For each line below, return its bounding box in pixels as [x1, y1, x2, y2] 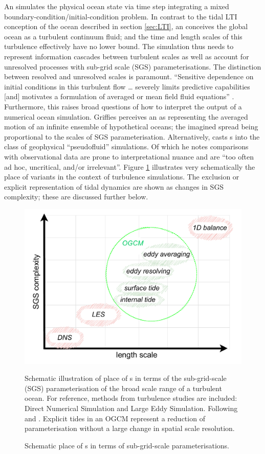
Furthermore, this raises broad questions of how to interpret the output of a [4, 101, 242, 111]
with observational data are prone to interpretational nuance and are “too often [4, 151, 254, 162]
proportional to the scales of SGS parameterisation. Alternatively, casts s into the [4, 131, 260, 142]
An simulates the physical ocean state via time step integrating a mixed [4, 1, 229, 11]
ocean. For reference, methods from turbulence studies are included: [25, 393, 237, 403]
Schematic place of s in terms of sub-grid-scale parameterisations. [25, 440, 229, 450]
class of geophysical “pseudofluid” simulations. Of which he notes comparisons [4, 141, 249, 152]
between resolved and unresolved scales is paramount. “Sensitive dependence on [4, 71, 254, 82]
